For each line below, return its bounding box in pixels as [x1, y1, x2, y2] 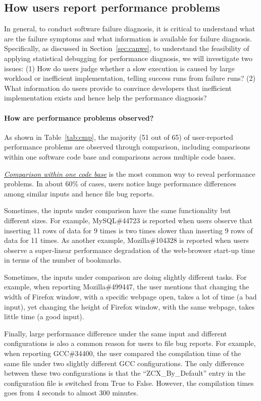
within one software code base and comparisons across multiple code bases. [4, 151, 236, 162]
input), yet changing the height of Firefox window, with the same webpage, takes [4, 301, 255, 312]
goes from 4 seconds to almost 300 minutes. [4, 387, 138, 398]
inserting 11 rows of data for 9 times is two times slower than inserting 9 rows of [4, 225, 253, 235]
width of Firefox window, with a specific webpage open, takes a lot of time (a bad [4, 291, 257, 302]
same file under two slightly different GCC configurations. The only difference [4, 358, 244, 368]
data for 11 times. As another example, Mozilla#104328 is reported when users [4, 235, 249, 245]
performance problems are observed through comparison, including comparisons [4, 141, 250, 152]
